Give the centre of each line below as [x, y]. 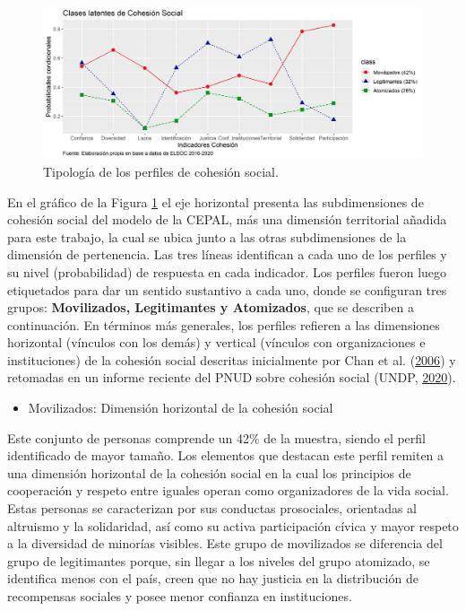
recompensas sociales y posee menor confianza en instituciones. [180, 596]
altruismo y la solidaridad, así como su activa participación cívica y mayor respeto [233, 525]
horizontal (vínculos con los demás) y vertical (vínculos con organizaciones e [216, 342]
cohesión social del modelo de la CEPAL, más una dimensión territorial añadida [227, 219]
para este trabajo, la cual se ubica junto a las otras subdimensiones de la [207, 236]
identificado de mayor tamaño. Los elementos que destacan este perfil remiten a [226, 455]
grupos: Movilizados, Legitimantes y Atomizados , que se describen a [211, 307]
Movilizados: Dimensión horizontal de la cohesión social [181, 408]
